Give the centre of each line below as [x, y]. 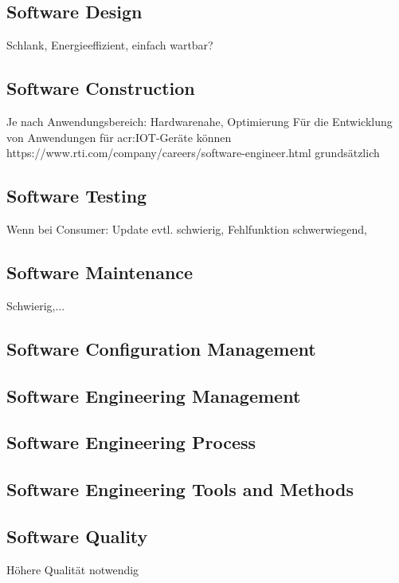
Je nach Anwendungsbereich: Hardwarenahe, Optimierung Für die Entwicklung [199, 121]
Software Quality [77, 536]
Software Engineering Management [154, 395]
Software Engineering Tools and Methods [180, 489]
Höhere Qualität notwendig [73, 569]
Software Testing [77, 196]
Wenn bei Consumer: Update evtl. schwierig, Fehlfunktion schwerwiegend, [187, 228]
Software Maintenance [100, 272]
